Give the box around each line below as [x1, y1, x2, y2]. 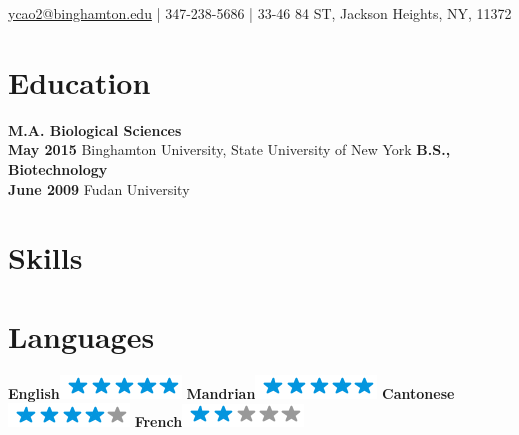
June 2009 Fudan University [8, 178, 190, 199]
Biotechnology [8, 158, 108, 179]
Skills [8, 237, 83, 278]
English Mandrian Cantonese [8, 382, 455, 403]
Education [8, 61, 151, 102]
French [134, 411, 183, 432]
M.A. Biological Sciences [8, 119, 182, 140]
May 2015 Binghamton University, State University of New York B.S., [8, 139, 451, 160]
